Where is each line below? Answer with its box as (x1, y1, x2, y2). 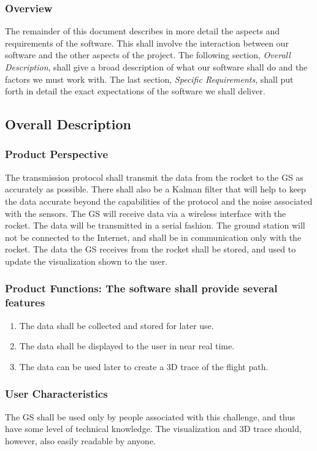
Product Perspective (5, 146, 109, 162)
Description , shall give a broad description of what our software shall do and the (5, 61, 308, 73)
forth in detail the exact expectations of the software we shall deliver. (5, 85, 265, 97)
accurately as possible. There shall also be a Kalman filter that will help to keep (5, 183, 306, 195)
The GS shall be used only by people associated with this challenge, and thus (5, 410, 296, 423)
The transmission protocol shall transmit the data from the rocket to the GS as (5, 170, 304, 183)
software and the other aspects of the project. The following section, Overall (5, 48, 291, 61)
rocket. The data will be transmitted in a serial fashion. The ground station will (5, 219, 305, 232)
